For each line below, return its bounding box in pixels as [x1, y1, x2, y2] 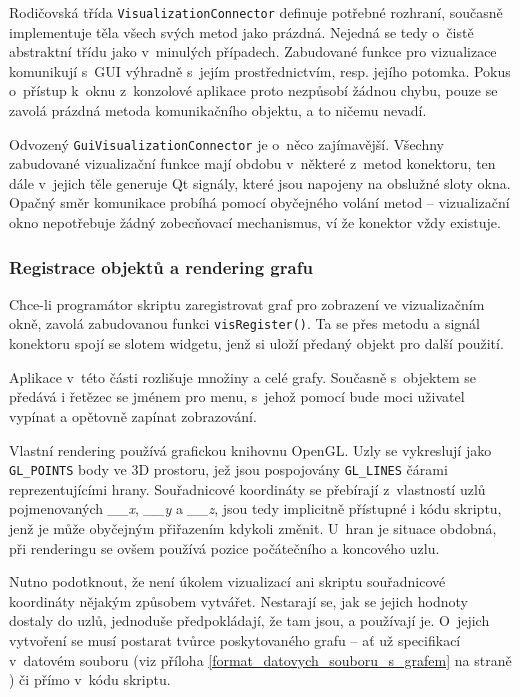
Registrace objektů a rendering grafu [9, 254, 313, 279]
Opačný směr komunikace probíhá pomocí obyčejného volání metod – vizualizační [9, 192, 510, 213]
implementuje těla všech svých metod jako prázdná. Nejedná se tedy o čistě [9, 21, 474, 42]
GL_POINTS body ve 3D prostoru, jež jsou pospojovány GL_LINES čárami [9, 459, 448, 480]
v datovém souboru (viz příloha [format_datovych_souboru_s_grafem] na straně [9, 649, 512, 670]
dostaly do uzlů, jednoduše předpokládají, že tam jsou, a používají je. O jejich [9, 610, 490, 631]
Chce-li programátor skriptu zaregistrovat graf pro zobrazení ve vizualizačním [9, 293, 485, 314]
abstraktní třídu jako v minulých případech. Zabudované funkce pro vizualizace [9, 41, 497, 62]
